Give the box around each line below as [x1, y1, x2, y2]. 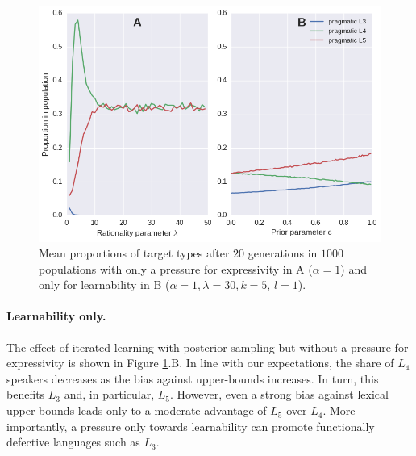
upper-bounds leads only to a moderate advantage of [6, 402, 267, 419]
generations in [248, 245, 318, 261]
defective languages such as [6, 433, 140, 450]
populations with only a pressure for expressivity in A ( [39, 260, 313, 277]
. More [322, 402, 356, 419]
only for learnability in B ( [39, 276, 170, 293]
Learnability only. [6, 307, 106, 324]
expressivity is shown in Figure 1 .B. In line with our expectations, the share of [6, 354, 394, 371]
